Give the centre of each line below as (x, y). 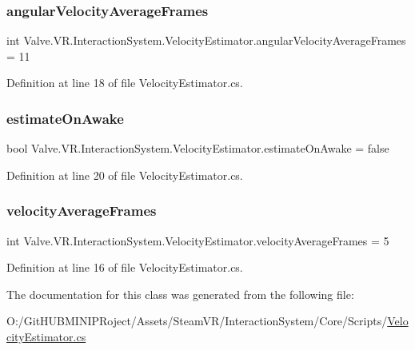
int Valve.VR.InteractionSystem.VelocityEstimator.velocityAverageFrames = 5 (198, 240)
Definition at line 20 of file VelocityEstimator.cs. (125, 175)
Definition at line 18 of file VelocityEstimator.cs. (125, 83)
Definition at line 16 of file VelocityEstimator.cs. (125, 267)
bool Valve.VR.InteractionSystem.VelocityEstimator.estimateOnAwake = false (198, 148)
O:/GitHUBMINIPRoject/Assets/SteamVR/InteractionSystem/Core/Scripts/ (197, 321)
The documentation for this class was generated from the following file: (180, 294)
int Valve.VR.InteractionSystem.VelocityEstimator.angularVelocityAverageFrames (206, 40)
